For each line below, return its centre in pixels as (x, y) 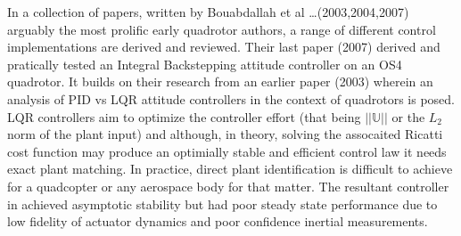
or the (408, 116)
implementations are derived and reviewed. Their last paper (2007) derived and (224, 47)
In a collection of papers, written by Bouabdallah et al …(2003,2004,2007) (208, 12)
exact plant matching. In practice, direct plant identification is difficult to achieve (230, 169)
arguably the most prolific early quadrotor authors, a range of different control (222, 29)
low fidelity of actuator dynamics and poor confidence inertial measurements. (218, 221)
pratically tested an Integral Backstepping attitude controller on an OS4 (205, 64)
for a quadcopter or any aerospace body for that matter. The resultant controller (228, 186)
